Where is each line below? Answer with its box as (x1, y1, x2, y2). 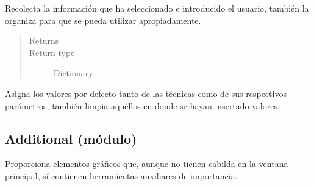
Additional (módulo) (5, 129, 137, 148)
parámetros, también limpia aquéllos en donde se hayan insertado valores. (5, 99, 280, 112)
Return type (29, 46, 75, 59)
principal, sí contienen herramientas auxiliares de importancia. (5, 169, 238, 182)
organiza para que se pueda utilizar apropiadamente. (5, 13, 201, 26)
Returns (29, 34, 59, 47)
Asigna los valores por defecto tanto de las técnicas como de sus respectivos (5, 87, 287, 99)
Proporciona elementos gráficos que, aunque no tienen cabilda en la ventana (5, 157, 288, 170)
